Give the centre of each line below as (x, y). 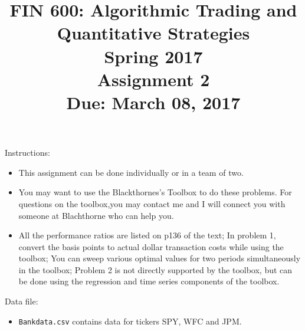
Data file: (22, 301)
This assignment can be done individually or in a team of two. (131, 172)
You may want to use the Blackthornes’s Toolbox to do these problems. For (155, 192)
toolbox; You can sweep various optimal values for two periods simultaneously (160, 258)
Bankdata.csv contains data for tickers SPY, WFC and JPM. (130, 321)
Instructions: (27, 153)
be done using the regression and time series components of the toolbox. (149, 281)
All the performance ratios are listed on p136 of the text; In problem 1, (147, 235)
